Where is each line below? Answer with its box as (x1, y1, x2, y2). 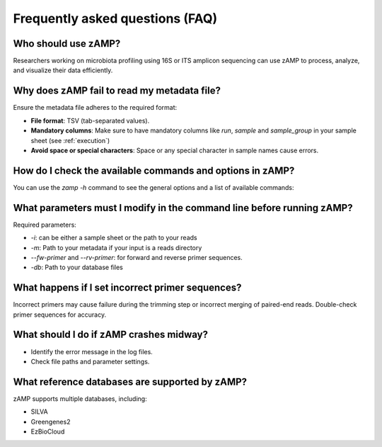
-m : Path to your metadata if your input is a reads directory (30, 243, 202, 251)
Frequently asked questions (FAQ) (13, 11, 218, 26)
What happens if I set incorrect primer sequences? (13, 282, 242, 294)
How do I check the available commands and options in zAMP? (13, 164, 295, 176)
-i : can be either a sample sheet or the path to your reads (30, 234, 197, 242)
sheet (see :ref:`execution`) (30, 136, 110, 145)
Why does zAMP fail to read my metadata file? (13, 85, 221, 97)
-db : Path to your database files (30, 263, 123, 272)
